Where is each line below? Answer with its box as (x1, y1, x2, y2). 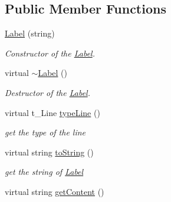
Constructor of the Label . (5, 47, 96, 59)
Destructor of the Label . (5, 86, 90, 98)
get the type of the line (5, 126, 86, 138)
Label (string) (5, 27, 55, 39)
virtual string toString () (5, 145, 94, 158)
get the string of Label (5, 165, 84, 178)
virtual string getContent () (5, 185, 104, 197)
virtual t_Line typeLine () (5, 106, 100, 118)
